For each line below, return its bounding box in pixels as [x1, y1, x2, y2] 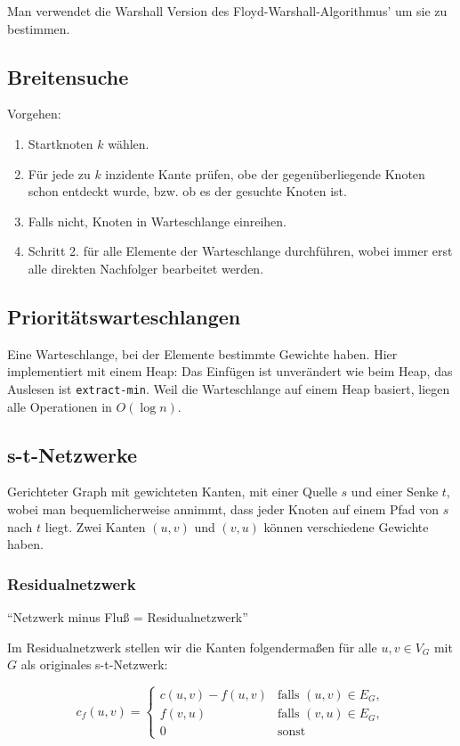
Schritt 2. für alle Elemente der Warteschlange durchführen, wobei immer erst [28, 242, 453, 260]
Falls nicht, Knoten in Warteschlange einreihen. [28, 211, 286, 230]
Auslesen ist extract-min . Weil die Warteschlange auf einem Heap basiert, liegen [7, 379, 450, 398]
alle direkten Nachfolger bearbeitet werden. [28, 258, 264, 277]
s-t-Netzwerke [7, 440, 138, 468]
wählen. [108, 134, 149, 152]
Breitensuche [7, 62, 129, 90]
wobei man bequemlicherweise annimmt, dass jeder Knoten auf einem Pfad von [7, 499, 440, 518]
